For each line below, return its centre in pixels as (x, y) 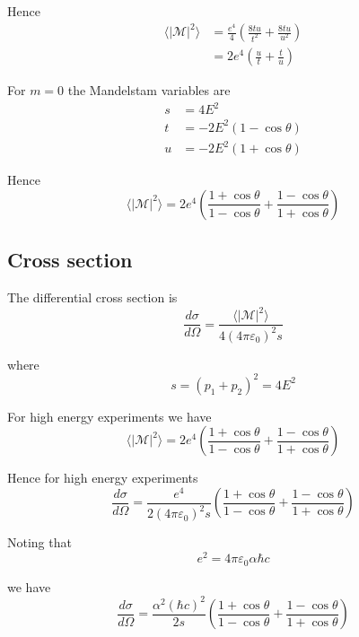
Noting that (39, 542)
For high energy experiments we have (109, 416)
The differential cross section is (92, 297)
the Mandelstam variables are (149, 90)
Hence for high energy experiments (103, 478)
